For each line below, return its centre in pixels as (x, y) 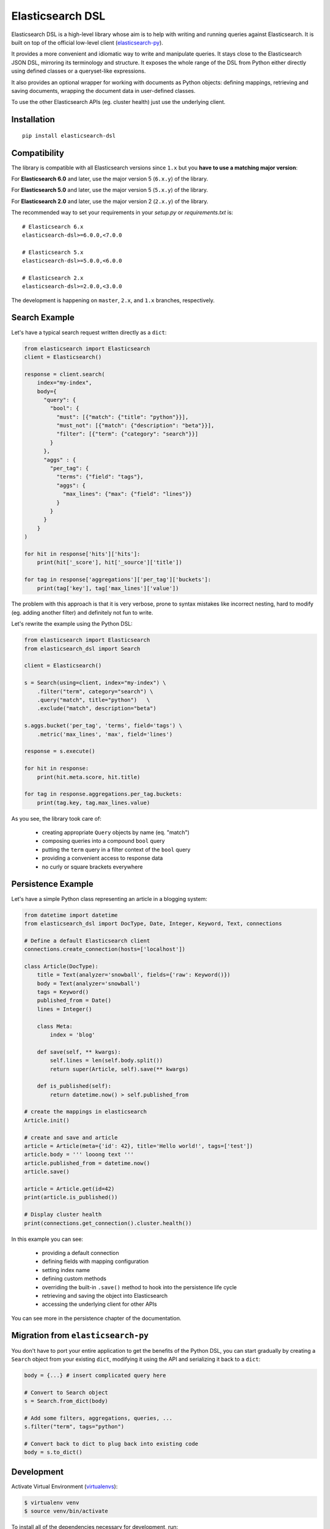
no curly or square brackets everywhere (92, 867)
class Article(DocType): (61, 966)
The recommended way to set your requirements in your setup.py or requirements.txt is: (122, 213)
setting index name (66, 1270)
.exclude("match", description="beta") (97, 709)
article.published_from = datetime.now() (87, 1163)
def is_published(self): (74, 1086)
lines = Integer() (64, 1009)
